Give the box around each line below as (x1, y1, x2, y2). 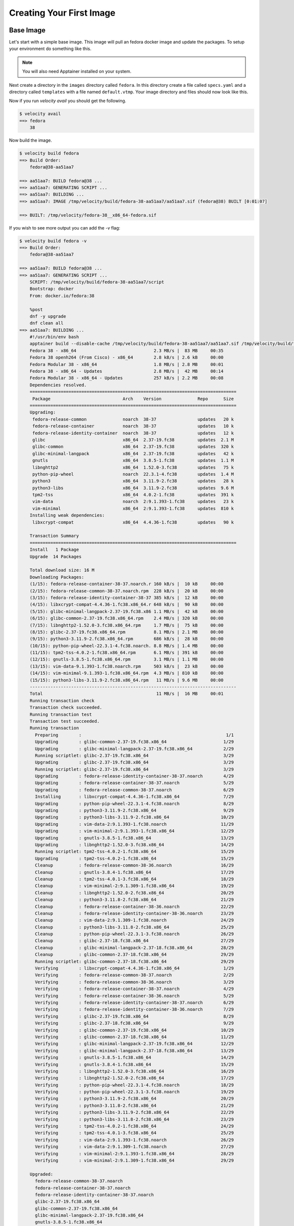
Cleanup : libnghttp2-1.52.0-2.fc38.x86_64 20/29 (35, 890, 234, 895)
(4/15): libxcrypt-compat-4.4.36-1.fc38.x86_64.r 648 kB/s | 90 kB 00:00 (29, 602, 224, 608)
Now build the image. (9, 137, 52, 143)
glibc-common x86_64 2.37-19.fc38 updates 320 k (32, 444, 234, 450)
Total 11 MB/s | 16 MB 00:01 (29, 691, 224, 696)
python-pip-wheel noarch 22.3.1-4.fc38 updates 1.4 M (32, 471, 234, 477)
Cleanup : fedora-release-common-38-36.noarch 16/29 (35, 863, 234, 868)
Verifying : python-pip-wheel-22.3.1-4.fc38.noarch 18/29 (35, 1082, 234, 1088)
